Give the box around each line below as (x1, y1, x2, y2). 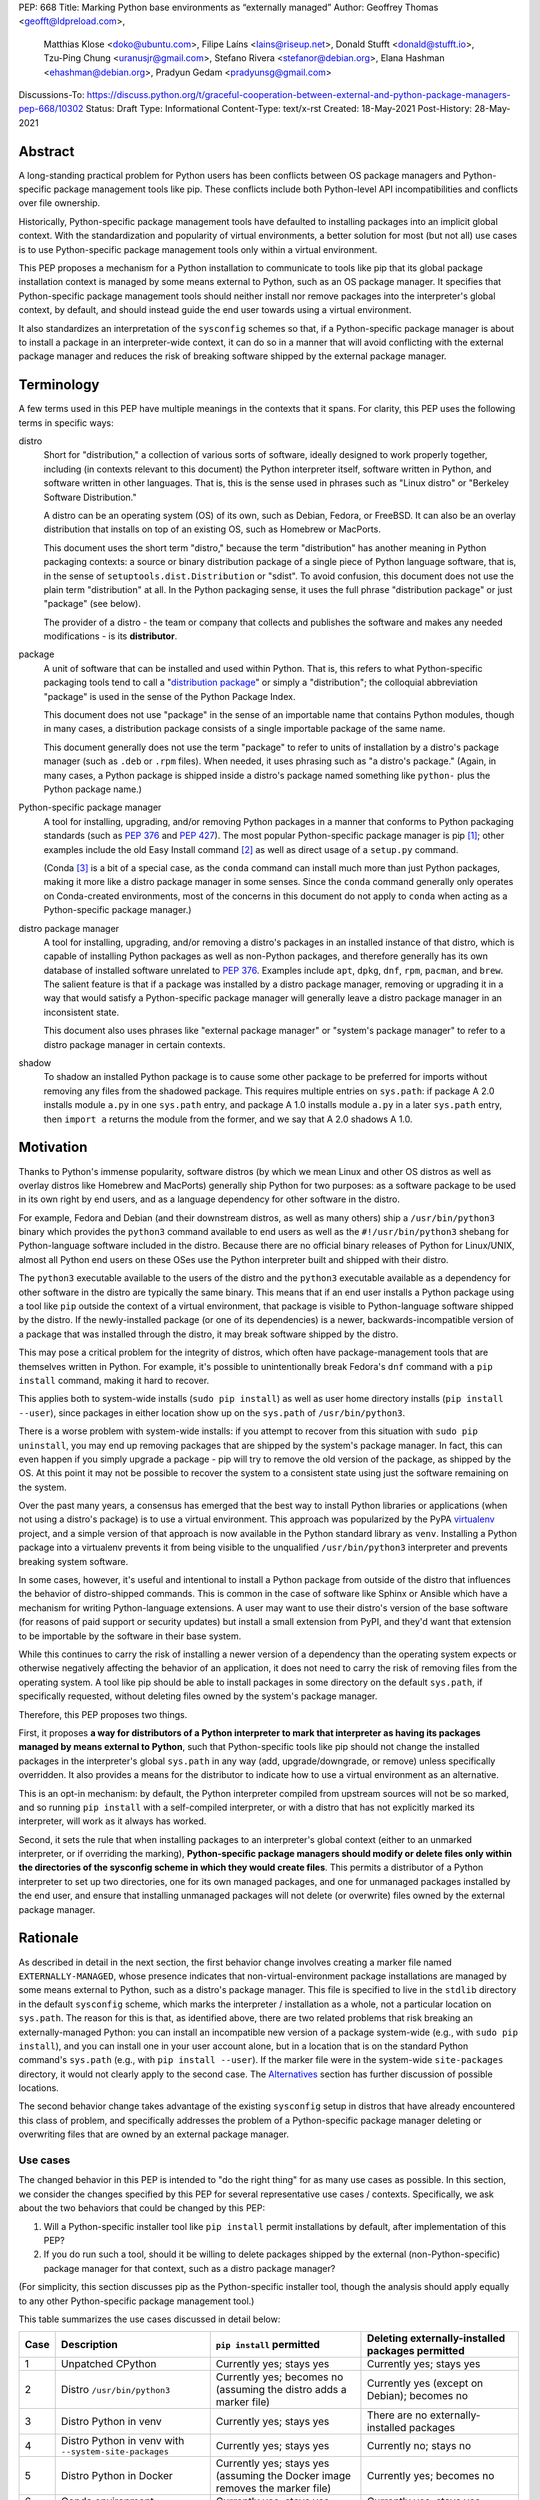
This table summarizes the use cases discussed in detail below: (18, 2313, 281, 2325)
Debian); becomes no (366, 2389, 469, 2403)
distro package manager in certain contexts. (43, 1038, 226, 1050)
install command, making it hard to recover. (18, 1374, 210, 1386)
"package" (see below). (43, 598, 142, 610)
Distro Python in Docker (60, 2469, 174, 2483)
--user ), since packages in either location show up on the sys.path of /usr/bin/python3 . (18, 1406, 406, 1419)
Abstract (18, 143, 75, 160)
